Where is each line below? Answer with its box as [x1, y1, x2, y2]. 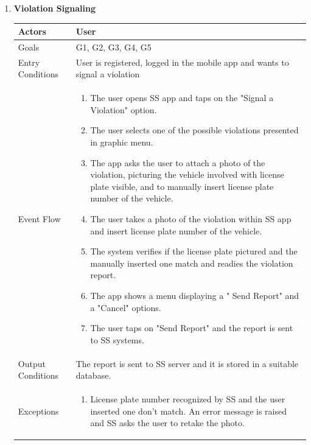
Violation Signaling [13, 2, 96, 14]
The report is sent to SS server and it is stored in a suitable [75, 357, 299, 370]
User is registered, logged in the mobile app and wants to [75, 55, 289, 68]
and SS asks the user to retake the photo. [90, 416, 245, 429]
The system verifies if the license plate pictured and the [90, 245, 298, 258]
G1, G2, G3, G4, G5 [75, 40, 152, 53]
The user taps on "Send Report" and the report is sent [90, 321, 293, 334]
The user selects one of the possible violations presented [90, 124, 299, 136]
